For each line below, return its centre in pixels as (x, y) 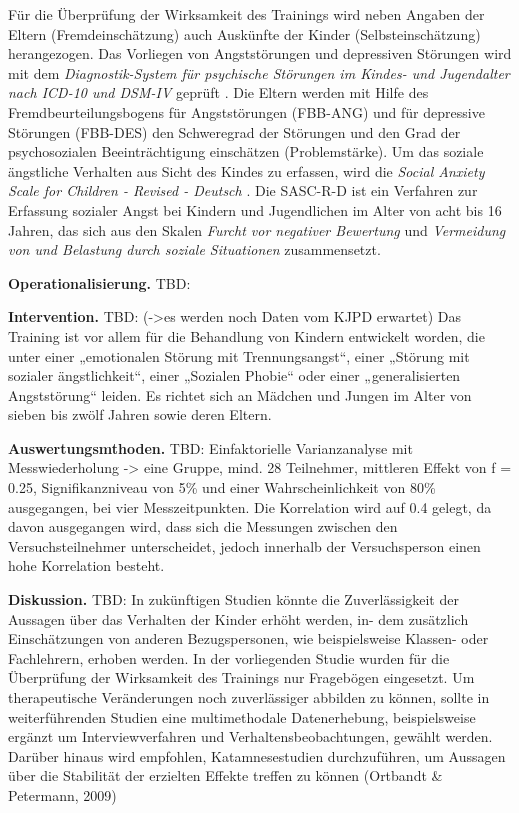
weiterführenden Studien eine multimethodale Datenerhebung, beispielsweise (242, 716)
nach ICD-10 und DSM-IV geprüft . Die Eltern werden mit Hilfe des (218, 92)
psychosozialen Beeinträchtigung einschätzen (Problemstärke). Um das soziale (246, 151)
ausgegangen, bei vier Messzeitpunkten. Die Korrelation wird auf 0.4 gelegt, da (250, 506)
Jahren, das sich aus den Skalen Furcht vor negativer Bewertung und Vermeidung (257, 229)
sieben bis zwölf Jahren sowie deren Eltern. (140, 414)
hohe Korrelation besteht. (86, 565)
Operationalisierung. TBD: (99, 282)
